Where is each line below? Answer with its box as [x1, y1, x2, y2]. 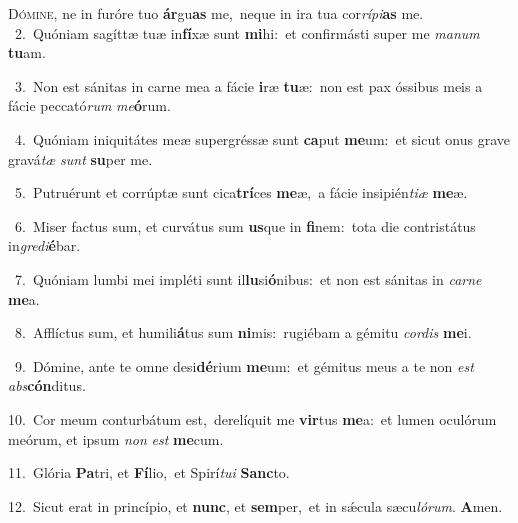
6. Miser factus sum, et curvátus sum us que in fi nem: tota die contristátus [14, 215, 476, 236]
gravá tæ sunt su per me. [8, 148, 153, 169]
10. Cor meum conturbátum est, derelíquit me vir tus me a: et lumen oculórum [8, 408, 497, 429]
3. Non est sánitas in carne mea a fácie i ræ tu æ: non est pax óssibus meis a [14, 75, 483, 96]
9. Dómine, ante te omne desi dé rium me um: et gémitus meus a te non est [14, 355, 474, 376]
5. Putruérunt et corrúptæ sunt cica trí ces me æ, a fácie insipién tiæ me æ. [14, 182, 468, 203]
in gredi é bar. [8, 235, 81, 256]
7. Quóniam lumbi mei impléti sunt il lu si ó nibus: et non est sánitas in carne [14, 268, 482, 289]
